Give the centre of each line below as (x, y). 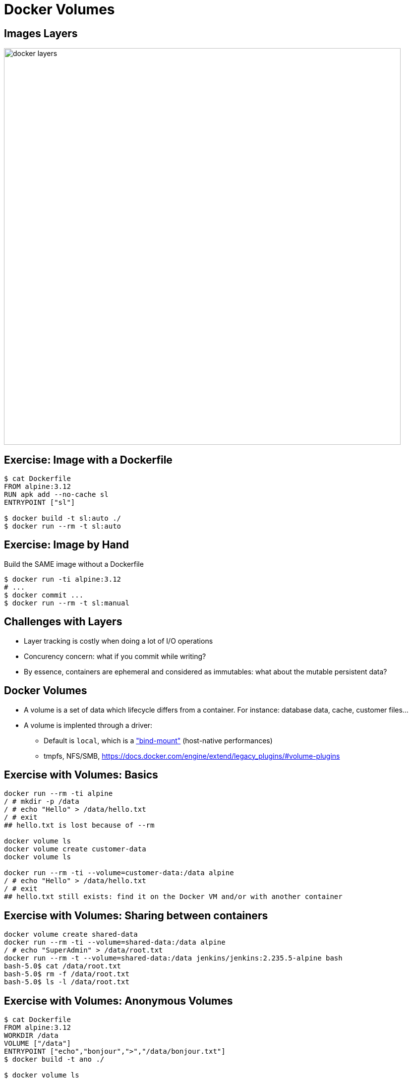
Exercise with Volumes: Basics (81, 775)
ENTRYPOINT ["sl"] (40, 503)
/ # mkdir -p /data (42, 802)
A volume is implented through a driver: (88, 725)
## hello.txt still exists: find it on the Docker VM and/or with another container (173, 897)
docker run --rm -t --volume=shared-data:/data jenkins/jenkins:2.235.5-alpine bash (173, 958)
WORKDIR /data (31, 1036)
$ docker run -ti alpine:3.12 (63, 579)
